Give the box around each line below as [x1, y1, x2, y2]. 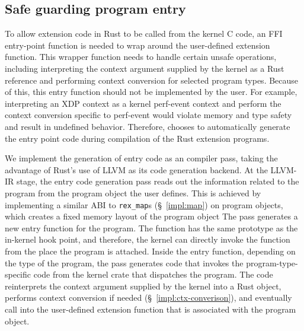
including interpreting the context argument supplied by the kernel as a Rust [5, 62, 284, 74]
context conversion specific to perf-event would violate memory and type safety [5, 109, 292, 121]
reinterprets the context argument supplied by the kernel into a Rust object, [5, 279, 281, 292]
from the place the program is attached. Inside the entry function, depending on [5, 244, 296, 257]
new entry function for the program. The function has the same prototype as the [5, 221, 298, 234]
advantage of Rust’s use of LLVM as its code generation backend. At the [5, 163, 268, 176]
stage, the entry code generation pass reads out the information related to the [17, 175, 299, 187]
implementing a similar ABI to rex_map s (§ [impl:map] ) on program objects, [5, 198, 283, 211]
